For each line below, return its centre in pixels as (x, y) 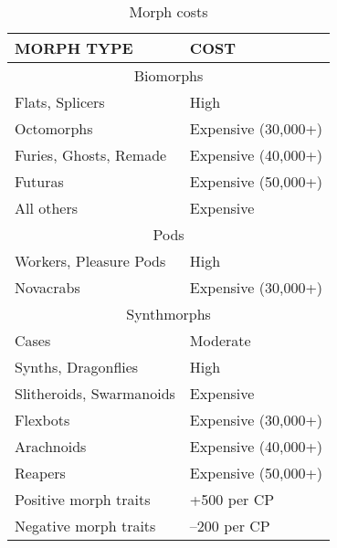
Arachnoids (51, 446)
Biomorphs (168, 75)
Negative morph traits (85, 526)
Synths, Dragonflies (77, 367)
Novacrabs (47, 287)
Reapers (40, 473)
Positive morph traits (83, 499)
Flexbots (42, 420)
